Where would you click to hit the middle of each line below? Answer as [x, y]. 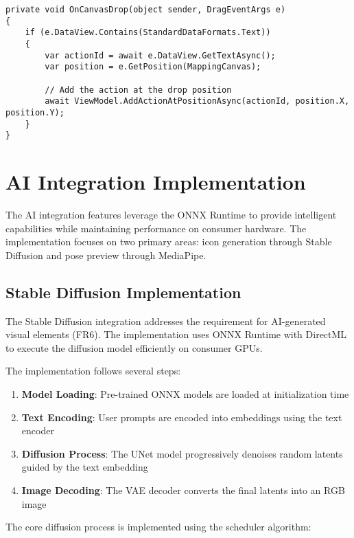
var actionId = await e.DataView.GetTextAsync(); [160, 55]
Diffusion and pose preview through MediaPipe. [106, 255]
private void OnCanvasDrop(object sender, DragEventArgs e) [146, 10]
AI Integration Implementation [156, 182]
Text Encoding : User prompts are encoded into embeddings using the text [182, 417]
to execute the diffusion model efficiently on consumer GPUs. [134, 347]
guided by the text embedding [85, 467]
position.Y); [35, 112]
